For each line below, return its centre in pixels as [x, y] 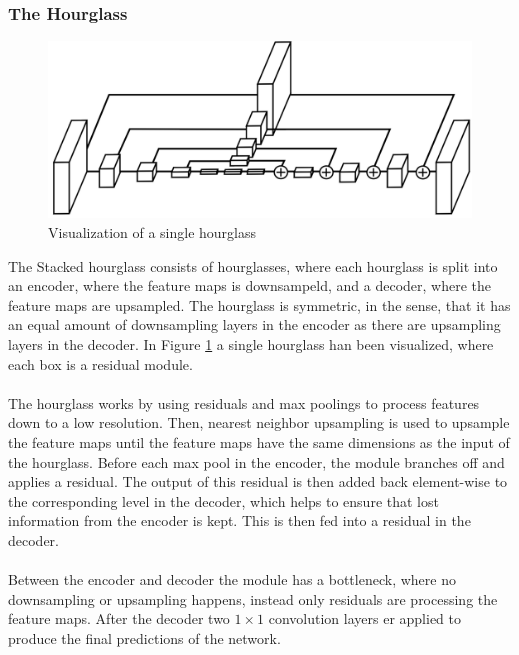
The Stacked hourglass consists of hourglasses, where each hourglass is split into [253, 265]
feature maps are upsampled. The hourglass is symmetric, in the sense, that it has [259, 304]
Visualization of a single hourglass [152, 232]
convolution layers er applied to [365, 618]
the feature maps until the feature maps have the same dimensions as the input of [259, 441]
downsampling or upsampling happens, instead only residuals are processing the [253, 598]
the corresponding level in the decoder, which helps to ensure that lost [223, 500]
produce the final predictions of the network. [144, 637]
